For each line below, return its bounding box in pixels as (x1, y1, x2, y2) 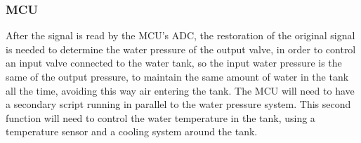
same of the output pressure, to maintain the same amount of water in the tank (6, 69, 349, 83)
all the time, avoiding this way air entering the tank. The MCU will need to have (6, 83, 355, 97)
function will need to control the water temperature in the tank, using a (6, 110, 315, 125)
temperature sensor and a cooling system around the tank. (6, 124, 258, 139)
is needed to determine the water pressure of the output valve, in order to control (6, 41, 356, 56)
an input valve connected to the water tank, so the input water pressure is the (6, 55, 342, 70)
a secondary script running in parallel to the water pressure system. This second (6, 97, 351, 111)
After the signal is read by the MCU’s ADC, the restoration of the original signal (6, 28, 355, 43)
